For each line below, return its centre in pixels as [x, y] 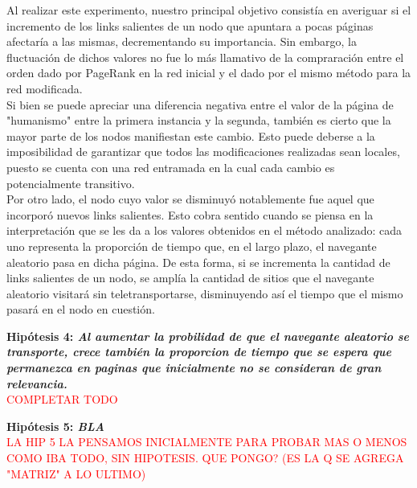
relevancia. [37, 383]
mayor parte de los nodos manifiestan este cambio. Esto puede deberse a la [191, 135]
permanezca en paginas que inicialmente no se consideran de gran [194, 368]
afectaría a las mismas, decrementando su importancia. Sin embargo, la [182, 41]
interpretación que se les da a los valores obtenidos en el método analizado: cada [204, 230]
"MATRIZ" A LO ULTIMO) [76, 473]
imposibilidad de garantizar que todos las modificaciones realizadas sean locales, [203, 152]
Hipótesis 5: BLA [55, 426]
